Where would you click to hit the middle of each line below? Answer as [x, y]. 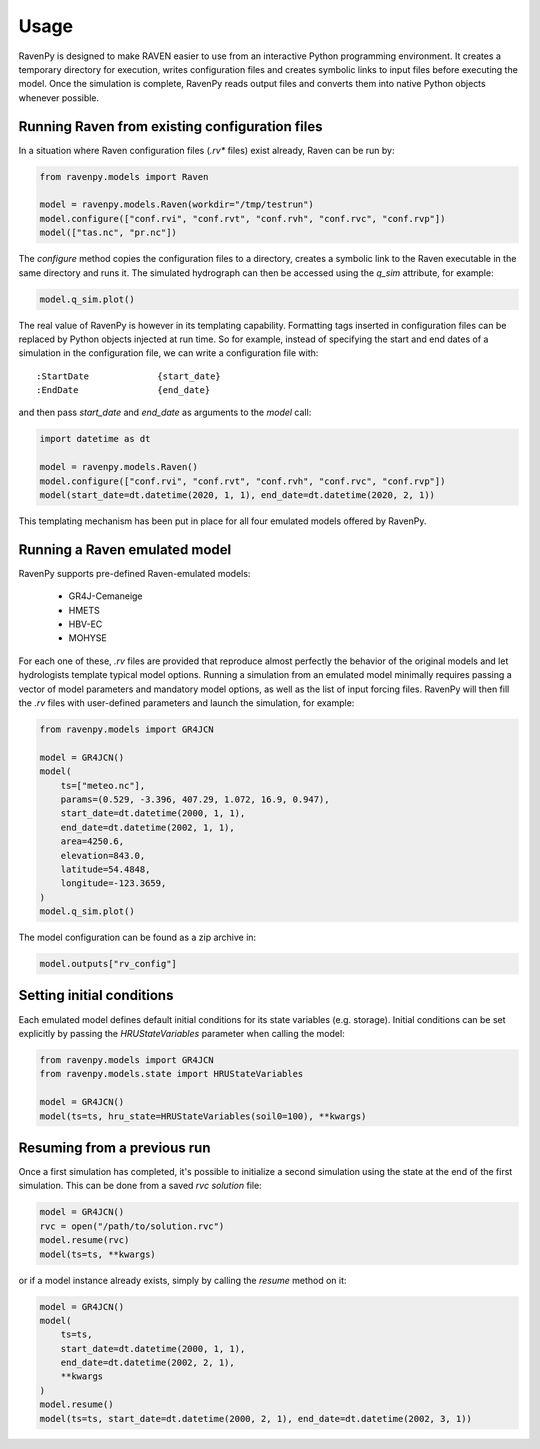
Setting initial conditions [96, 995]
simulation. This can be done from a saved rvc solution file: [140, 1186]
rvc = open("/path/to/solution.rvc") [132, 1226]
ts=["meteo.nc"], [103, 785]
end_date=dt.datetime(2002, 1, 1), [147, 827]
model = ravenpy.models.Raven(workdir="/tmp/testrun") [176, 204]
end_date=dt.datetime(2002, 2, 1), [147, 1363]
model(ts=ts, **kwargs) [98, 1254]
